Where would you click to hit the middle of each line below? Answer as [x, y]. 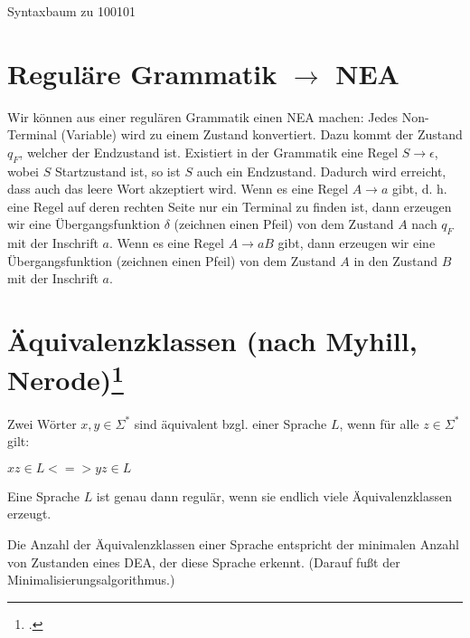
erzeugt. [29, 514]
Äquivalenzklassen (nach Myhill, [212, 341]
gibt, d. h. [420, 189]
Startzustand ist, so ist [117, 171]
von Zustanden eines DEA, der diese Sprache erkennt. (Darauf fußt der [204, 562]
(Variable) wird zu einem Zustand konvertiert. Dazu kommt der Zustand [262, 134]
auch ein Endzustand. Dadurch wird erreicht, [321, 171]
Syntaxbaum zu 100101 [71, 11]
